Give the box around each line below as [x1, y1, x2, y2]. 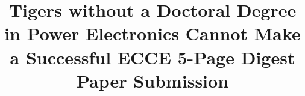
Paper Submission [76, 68, 229, 92]
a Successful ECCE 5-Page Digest [10, 44, 295, 69]
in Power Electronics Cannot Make [4, 21, 301, 46]
